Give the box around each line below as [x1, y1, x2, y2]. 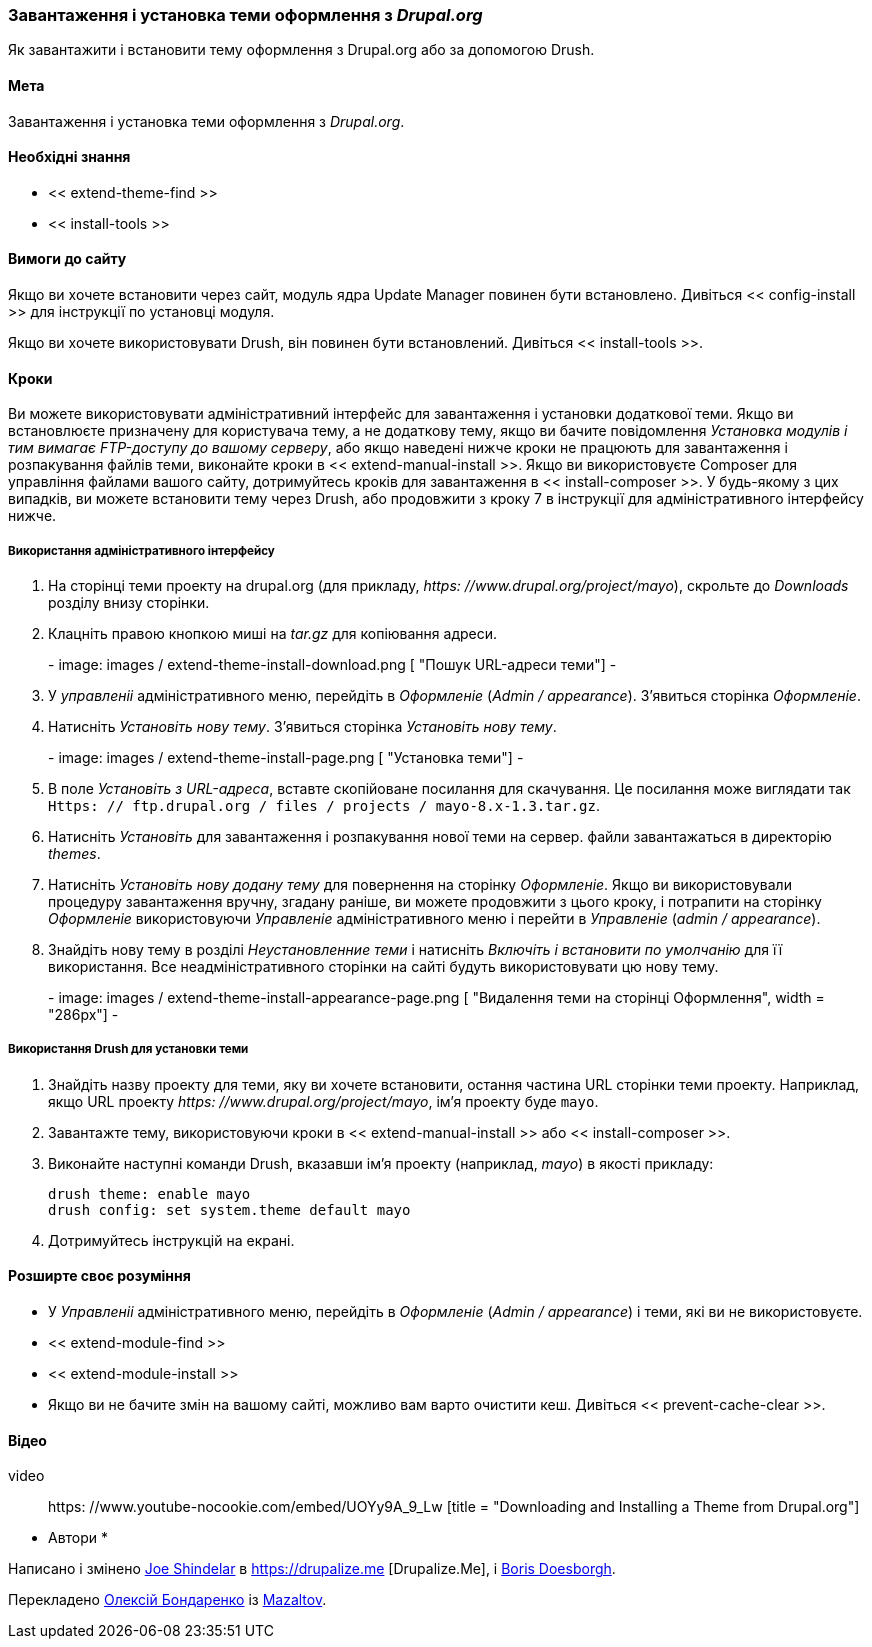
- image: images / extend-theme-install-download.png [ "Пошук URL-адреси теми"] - [48, 656, 617, 674]
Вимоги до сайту [8, 250, 127, 268]
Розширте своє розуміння [8, 1267, 191, 1285]
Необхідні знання [8, 148, 131, 166]
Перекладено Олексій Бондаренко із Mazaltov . [8, 1591, 327, 1609]
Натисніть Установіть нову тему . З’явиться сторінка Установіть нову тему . [48, 718, 557, 736]
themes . [48, 845, 101, 863]
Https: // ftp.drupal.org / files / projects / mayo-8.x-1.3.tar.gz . [48, 797, 600, 815]
